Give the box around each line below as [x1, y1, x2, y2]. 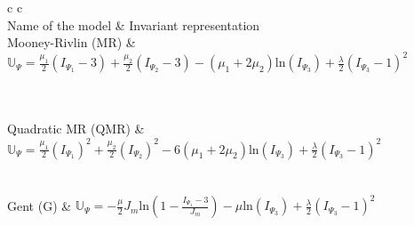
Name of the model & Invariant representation [7, 15, 260, 34]
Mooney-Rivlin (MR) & [7, 33, 136, 52]
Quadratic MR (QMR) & [7, 119, 145, 138]
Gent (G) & [7, 196, 72, 214]
